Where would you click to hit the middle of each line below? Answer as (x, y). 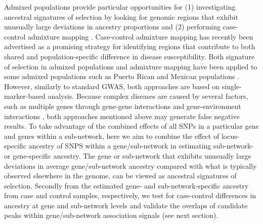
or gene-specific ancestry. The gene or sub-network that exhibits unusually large (128, 155)
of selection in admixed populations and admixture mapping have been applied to (131, 66)
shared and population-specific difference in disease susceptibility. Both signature (129, 56)
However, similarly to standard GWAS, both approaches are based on (112, 86)
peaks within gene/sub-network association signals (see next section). (111, 215)
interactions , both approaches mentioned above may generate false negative (122, 116)
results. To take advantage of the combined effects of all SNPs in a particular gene (131, 126)
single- (232, 86)
